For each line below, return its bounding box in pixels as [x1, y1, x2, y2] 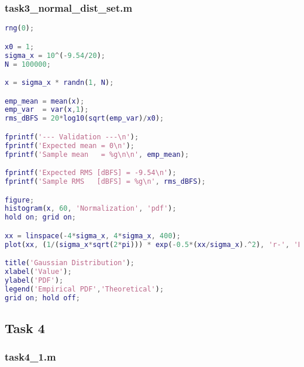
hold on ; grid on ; [5, 213, 76, 222]
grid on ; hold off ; [5, 293, 80, 302]
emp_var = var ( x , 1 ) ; [5, 105, 89, 114]
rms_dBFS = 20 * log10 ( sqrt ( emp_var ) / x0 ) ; [5, 114, 164, 123]
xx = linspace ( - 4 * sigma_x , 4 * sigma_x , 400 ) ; [5, 231, 181, 240]
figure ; [5, 195, 34, 204]
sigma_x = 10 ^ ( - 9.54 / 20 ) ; [5, 51, 105, 60]
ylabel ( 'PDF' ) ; [5, 276, 64, 284]
